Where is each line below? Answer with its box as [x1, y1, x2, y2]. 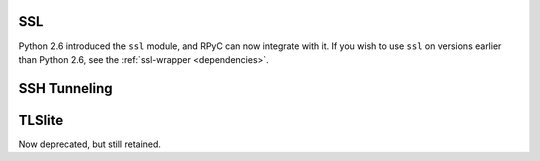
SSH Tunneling [18, 80, 114, 97]
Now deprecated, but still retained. [18, 138, 162, 150]
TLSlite [18, 111, 64, 129]
